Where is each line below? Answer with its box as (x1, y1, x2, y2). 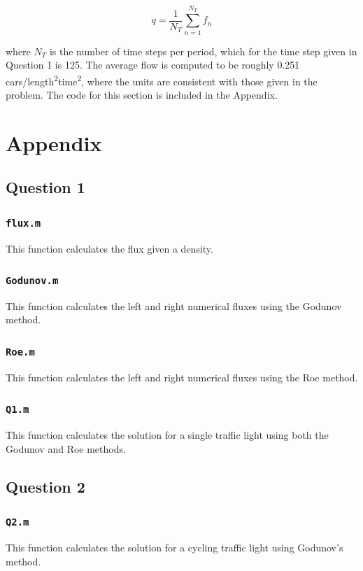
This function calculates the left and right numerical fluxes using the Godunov (6, 298, 342, 313)
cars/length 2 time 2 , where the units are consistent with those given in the (6, 71, 318, 88)
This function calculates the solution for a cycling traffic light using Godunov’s (6, 540, 343, 554)
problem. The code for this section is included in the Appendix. (6, 87, 278, 101)
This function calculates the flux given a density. (6, 241, 213, 255)
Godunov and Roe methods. (6, 441, 126, 456)
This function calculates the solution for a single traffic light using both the (6, 428, 329, 442)
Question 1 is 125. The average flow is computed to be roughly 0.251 (6, 57, 300, 72)
